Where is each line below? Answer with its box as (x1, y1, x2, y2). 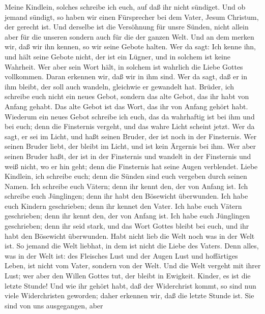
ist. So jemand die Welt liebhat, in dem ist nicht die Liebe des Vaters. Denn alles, (5, 240, 259, 251)
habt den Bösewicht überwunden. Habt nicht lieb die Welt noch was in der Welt (5, 230, 255, 241)
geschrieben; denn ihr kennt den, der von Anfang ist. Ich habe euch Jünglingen (5, 210, 250, 221)
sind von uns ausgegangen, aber (5, 300, 103, 310)
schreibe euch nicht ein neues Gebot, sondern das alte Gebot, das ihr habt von (5, 91, 249, 102)
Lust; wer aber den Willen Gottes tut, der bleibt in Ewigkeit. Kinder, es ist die (5, 270, 251, 281)
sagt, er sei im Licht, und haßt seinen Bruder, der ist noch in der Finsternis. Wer (5, 131, 257, 141)
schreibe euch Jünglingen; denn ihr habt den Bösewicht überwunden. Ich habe (5, 191, 248, 201)
